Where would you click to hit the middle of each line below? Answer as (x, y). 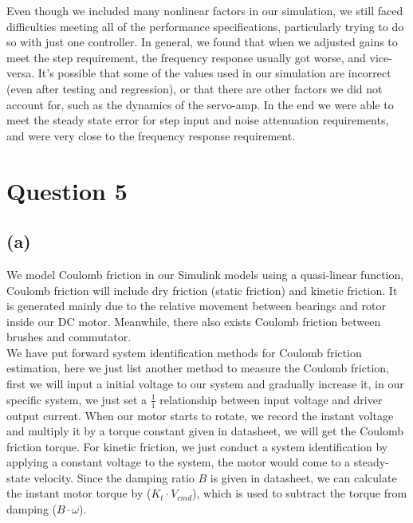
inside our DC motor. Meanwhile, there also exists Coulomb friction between (194, 321)
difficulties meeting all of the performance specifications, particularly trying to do (205, 26)
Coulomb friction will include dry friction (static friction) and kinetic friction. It (202, 290)
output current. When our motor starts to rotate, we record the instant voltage (200, 415)
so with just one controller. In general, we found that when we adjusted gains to (202, 42)
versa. (21, 73)
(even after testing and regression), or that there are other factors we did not (195, 88)
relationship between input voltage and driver (271, 399)
